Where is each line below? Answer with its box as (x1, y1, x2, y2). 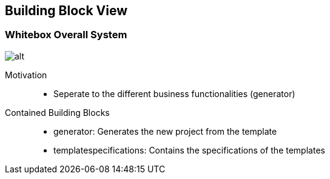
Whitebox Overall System (5, 29, 127, 41)
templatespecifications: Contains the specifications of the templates (53, 144, 325, 155)
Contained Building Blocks (5, 107, 110, 118)
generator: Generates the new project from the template (53, 126, 277, 137)
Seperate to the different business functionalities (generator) (53, 88, 295, 99)
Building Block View (5, 3, 128, 18)
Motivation (5, 69, 47, 80)
